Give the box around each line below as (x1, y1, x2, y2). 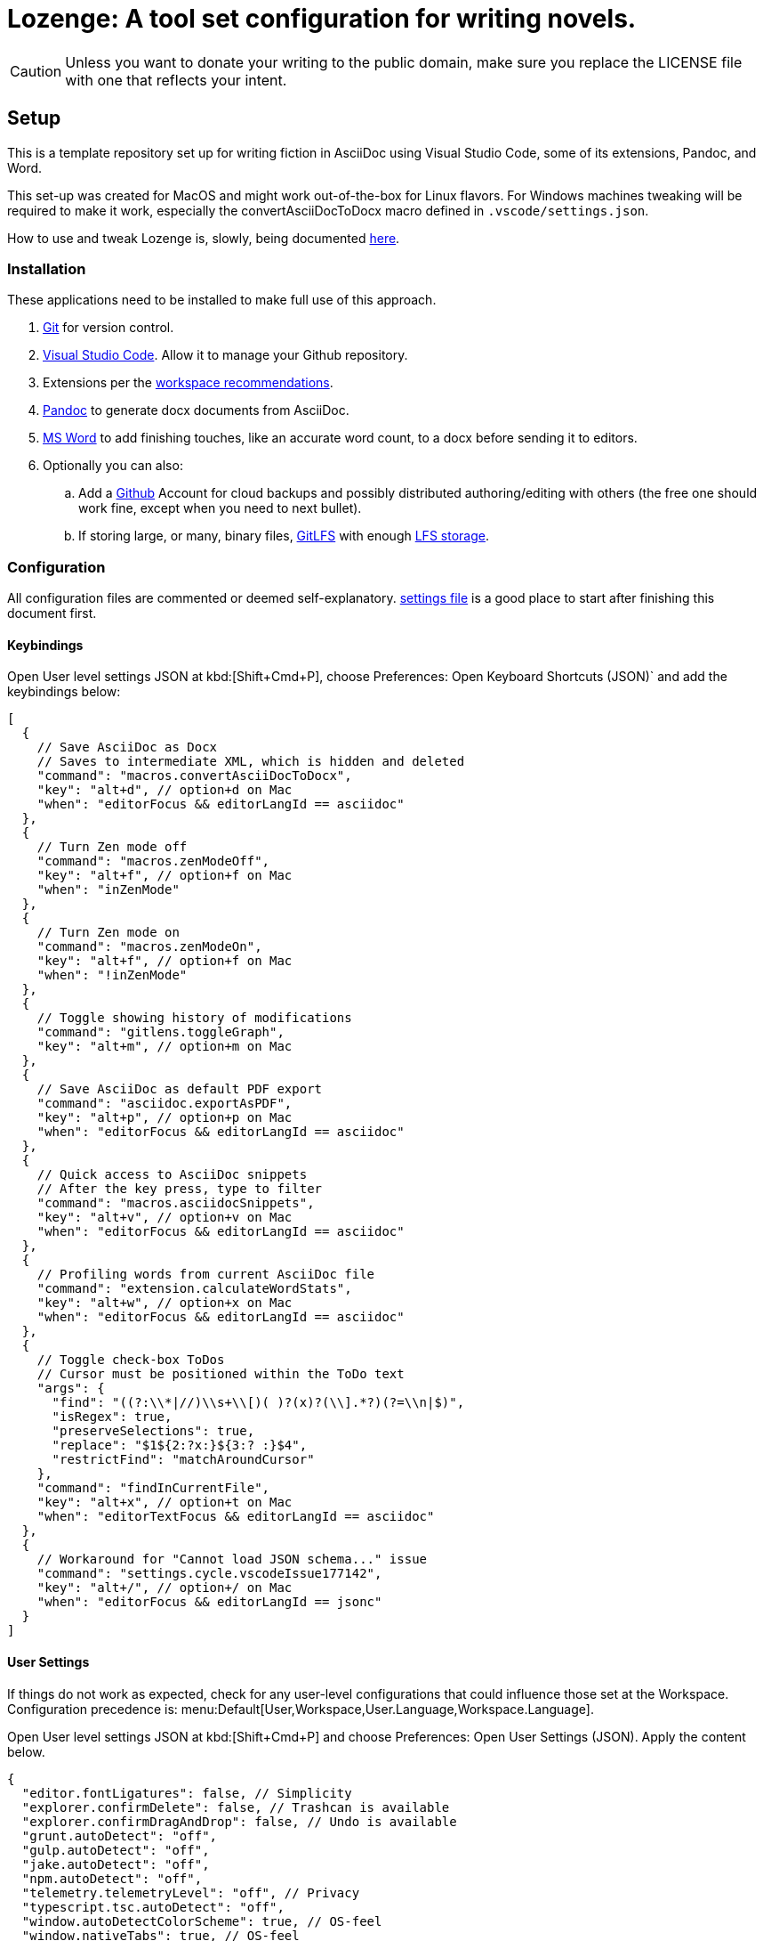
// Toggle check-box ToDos (36, 1352, 225, 1368)
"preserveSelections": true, (52, 1424, 255, 1439)
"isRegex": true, (52, 1409, 173, 1425)
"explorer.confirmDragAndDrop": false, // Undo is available (21, 1814, 457, 1829)
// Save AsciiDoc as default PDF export (36, 1082, 323, 1097)
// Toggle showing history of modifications (36, 1011, 352, 1026)
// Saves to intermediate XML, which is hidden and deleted (36, 754, 465, 769)
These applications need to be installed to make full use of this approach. (7, 292, 437, 308)
